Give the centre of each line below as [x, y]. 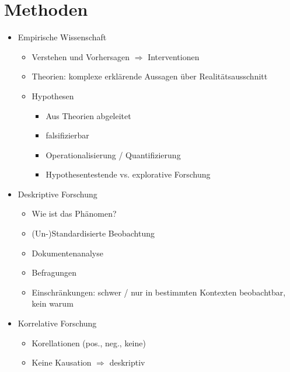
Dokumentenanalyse [67, 253]
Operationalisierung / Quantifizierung [113, 154]
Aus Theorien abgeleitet [88, 115]
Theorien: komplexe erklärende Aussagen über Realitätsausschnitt [150, 76]
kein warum [53, 303]
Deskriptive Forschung [57, 194]
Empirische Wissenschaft [62, 37]
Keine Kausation [62, 362]
